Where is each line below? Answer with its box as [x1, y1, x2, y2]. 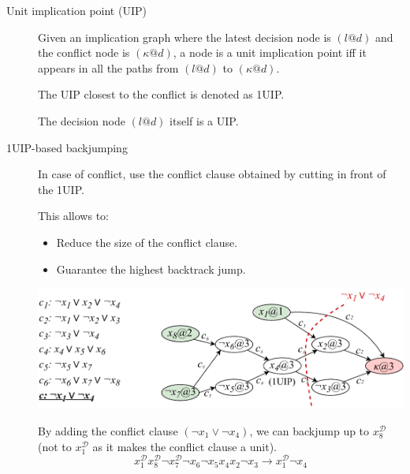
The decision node [38, 112, 125, 129]
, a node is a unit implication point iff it [173, 44, 367, 61]
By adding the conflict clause [38, 423, 178, 439]
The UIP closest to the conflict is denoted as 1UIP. [38, 86, 285, 103]
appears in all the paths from [38, 59, 179, 76]
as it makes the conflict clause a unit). [92, 438, 277, 454]
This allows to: [38, 207, 109, 224]
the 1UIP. [38, 181, 84, 197]
